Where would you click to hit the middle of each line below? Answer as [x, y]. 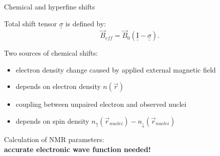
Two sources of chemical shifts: [51, 53]
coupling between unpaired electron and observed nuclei [101, 104]
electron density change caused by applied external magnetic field [116, 69]
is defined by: [86, 23]
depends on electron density [58, 86]
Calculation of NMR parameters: [54, 139]
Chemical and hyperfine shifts [50, 6]
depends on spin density [52, 121]
